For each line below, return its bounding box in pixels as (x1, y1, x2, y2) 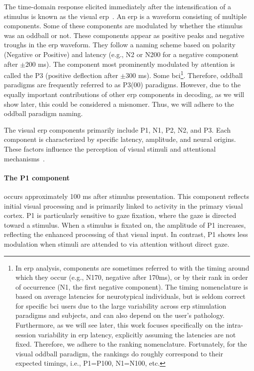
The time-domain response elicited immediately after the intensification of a (4, 1, 232, 11)
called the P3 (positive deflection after (4, 70, 118, 80)
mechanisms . (4, 153, 45, 163)
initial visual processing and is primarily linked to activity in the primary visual (4, 200, 243, 211)
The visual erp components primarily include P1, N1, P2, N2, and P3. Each (4, 124, 231, 135)
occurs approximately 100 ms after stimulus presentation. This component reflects (4, 191, 249, 201)
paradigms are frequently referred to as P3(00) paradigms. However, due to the (4, 79, 241, 90)
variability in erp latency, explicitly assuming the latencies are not (38, 329, 236, 339)
